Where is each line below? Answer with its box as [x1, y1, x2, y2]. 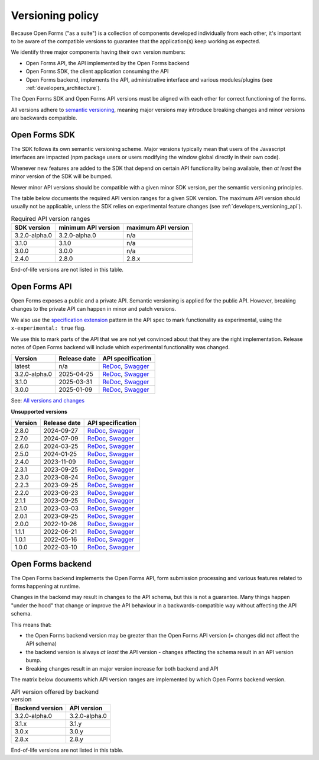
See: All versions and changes [11, 397, 85, 404]
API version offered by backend [11, 687, 99, 695]
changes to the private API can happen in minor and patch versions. [11, 305, 177, 313]
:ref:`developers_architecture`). [25, 84, 102, 91]
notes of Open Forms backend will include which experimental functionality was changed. [11, 343, 230, 350]
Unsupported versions [11, 408, 68, 415]
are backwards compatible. [11, 114, 77, 121]
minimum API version [58, 224, 121, 232]
